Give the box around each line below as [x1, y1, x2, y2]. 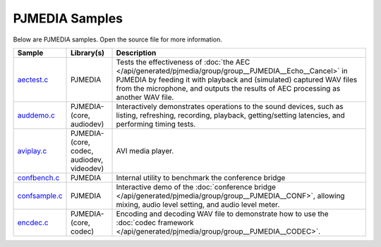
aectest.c [17, 75, 49, 84]
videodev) [71, 163, 104, 173]
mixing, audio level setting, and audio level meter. [116, 199, 280, 209]
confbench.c [17, 172, 60, 182]
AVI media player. [116, 146, 174, 156]
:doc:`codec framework [116, 217, 194, 227]
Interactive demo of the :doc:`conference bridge [116, 182, 277, 191]
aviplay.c [17, 146, 47, 156]
